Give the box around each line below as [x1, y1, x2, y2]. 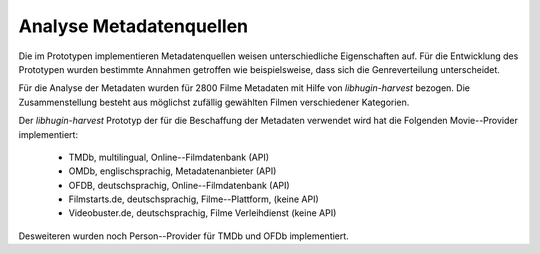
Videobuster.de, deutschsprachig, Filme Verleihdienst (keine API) [68, 207, 337, 219]
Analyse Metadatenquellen [18, 15, 249, 37]
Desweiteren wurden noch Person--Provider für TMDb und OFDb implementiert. [18, 230, 349, 242]
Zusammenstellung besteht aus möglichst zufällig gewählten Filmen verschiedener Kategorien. [18, 96, 410, 108]
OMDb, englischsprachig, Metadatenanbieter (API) [68, 165, 277, 177]
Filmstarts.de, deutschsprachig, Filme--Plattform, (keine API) [68, 193, 319, 205]
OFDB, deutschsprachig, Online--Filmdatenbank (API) [68, 179, 290, 191]
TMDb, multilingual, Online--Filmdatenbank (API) [68, 151, 270, 163]
